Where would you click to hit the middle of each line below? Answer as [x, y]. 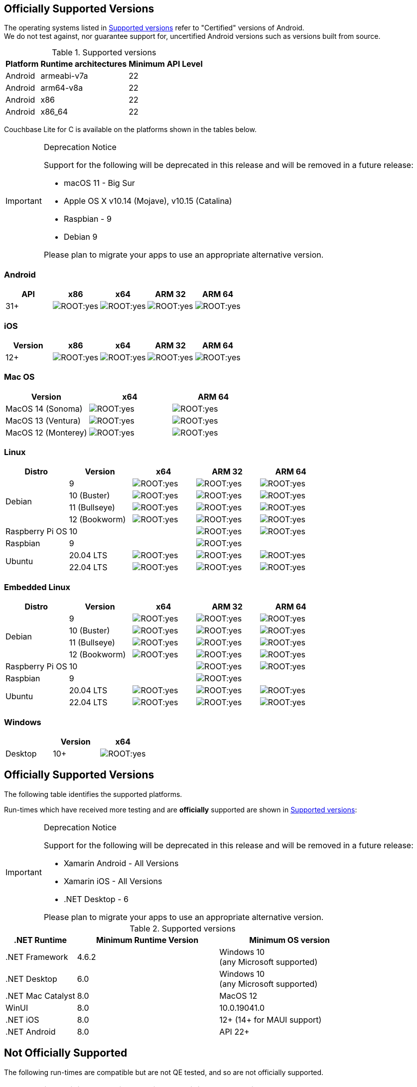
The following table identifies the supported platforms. [93, 794]
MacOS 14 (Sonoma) [44, 408]
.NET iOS [22, 1019]
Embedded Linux [37, 587]
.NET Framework [37, 957]
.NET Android [31, 1031]
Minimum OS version [289, 940]
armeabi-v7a [64, 76]
